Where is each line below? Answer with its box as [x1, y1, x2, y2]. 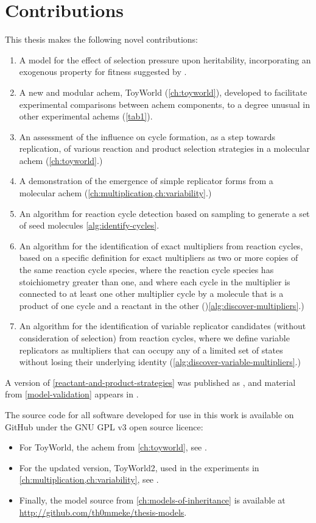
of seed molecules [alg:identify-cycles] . [19, 219, 160, 232]
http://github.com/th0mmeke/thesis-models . [19, 505, 187, 518]
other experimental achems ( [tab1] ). [19, 110, 153, 123]
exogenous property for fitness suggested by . [19, 65, 187, 78]
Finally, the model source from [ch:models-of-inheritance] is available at [19, 493, 286, 506]
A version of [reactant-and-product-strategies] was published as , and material [5, 375, 296, 388]
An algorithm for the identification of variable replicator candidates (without [19, 319, 306, 332]
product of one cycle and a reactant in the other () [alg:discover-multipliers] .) [19, 299, 304, 311]
